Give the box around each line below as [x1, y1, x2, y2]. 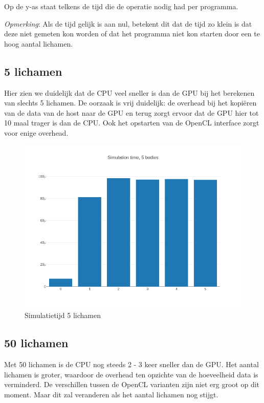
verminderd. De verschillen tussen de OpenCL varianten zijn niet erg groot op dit [4, 379, 260, 390]
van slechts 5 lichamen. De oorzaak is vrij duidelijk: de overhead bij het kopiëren [4, 97, 257, 108]
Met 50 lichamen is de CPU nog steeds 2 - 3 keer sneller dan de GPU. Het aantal [4, 358, 259, 369]
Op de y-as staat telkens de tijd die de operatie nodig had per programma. [4, 1, 238, 11]
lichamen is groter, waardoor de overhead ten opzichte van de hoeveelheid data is [4, 369, 258, 379]
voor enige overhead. [4, 127, 69, 138]
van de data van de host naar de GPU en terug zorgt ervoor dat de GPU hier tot [4, 107, 259, 118]
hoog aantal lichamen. [4, 38, 73, 49]
